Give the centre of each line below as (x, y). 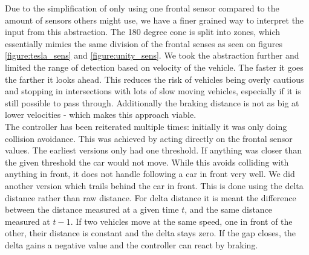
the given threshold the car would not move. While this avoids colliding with (147, 162)
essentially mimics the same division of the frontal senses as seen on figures (144, 43)
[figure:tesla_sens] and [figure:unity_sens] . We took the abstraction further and (152, 55)
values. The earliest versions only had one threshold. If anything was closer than (154, 150)
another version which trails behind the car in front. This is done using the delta (154, 185)
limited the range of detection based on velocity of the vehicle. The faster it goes (154, 67)
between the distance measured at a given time (92, 209)
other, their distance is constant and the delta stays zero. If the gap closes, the (150, 233)
